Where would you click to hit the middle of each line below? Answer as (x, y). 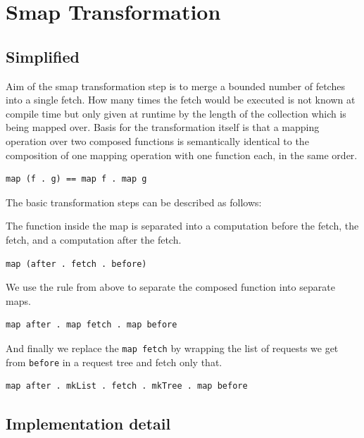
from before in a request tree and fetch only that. (114, 362)
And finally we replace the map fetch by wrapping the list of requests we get (172, 348)
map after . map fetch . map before (92, 325)
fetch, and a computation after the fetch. (94, 239)
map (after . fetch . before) (76, 264)
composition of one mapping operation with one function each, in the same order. (182, 155)
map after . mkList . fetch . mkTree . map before (127, 386)
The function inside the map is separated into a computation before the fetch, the (182, 226)
